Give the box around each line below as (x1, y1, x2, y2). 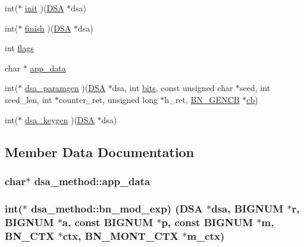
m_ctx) (187, 228, 225, 243)
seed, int (240, 82, 271, 94)
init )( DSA (24, 2, 64, 14)
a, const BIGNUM (62, 214, 153, 229)
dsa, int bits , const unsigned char (112, 82, 233, 94)
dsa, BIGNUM (211, 201, 284, 215)
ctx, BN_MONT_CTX (62, 228, 179, 243)
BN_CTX (5, 228, 55, 243)
